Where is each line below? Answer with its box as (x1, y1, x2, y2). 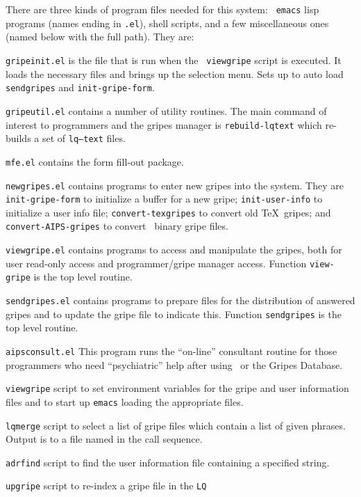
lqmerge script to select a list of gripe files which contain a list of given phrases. (6, 418, 346, 432)
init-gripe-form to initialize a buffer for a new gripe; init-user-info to (6, 191, 323, 206)
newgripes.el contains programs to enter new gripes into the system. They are (6, 177, 344, 192)
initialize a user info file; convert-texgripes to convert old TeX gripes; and (6, 205, 331, 219)
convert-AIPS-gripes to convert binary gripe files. (6, 219, 228, 233)
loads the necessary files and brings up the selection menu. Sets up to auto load (6, 66, 344, 81)
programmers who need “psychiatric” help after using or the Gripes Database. (6, 357, 343, 372)
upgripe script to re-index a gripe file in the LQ (6, 478, 207, 493)
